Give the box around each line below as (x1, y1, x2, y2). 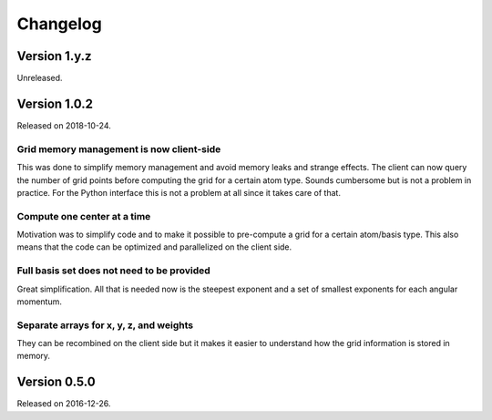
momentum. (16, 296, 63, 307)
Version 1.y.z (16, 48, 92, 64)
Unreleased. (16, 73, 63, 84)
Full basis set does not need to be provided (16, 264, 211, 277)
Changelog (16, 14, 102, 34)
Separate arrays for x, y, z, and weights (16, 319, 194, 332)
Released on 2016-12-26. (16, 398, 111, 409)
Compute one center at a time (16, 210, 151, 222)
